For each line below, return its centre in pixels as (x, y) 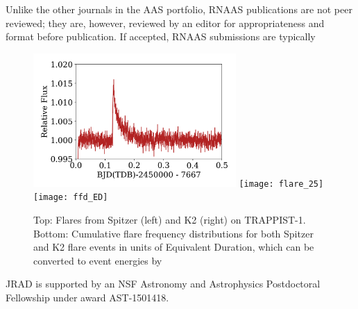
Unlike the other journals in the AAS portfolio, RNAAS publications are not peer (179, 9)
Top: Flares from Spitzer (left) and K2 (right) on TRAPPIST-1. (170, 220)
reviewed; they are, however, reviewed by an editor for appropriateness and (165, 23)
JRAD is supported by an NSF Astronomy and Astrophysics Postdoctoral (163, 284)
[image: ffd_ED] (71, 198)
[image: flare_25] (281, 184)
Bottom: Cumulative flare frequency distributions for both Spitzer (173, 233)
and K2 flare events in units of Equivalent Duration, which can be (174, 247)
